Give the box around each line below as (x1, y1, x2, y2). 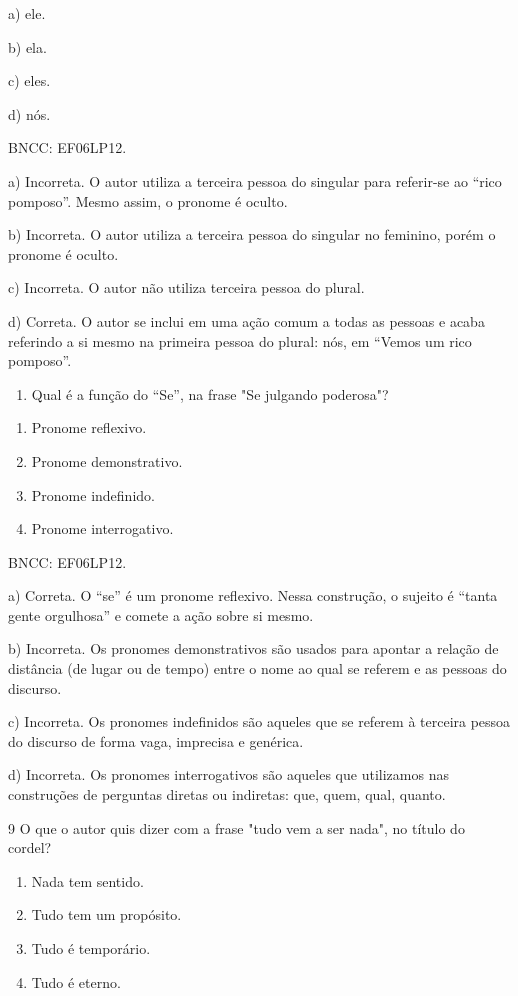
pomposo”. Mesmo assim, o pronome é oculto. (8, 190, 288, 211)
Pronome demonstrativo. (31, 450, 183, 471)
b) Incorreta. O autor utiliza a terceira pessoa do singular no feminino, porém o (8, 224, 496, 245)
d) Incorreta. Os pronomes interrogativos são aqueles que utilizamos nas (8, 764, 449, 785)
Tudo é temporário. (31, 938, 151, 958)
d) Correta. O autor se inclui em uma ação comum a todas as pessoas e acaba (8, 310, 485, 331)
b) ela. (8, 36, 47, 57)
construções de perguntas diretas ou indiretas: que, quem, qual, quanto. (8, 784, 446, 805)
